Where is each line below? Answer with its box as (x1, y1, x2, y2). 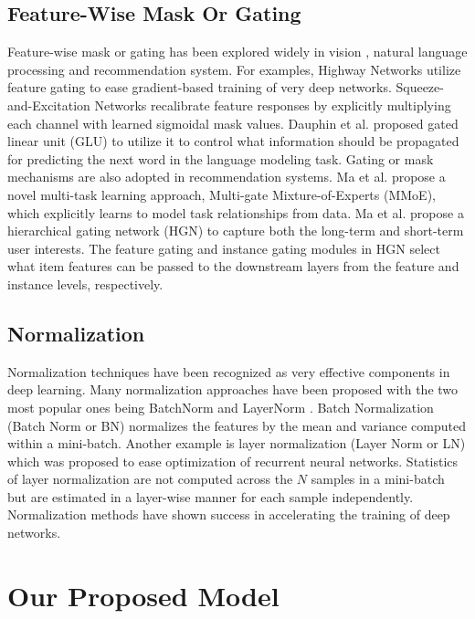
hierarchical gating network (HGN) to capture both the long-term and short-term (7, 221, 464, 240)
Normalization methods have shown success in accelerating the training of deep (7, 505, 450, 524)
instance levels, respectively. (7, 274, 164, 293)
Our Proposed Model (7, 576, 280, 614)
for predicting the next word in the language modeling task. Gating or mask (7, 149, 434, 168)
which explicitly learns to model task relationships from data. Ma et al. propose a (7, 203, 464, 222)
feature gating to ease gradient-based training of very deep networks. (7, 78, 392, 97)
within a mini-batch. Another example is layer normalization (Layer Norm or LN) (7, 434, 466, 453)
